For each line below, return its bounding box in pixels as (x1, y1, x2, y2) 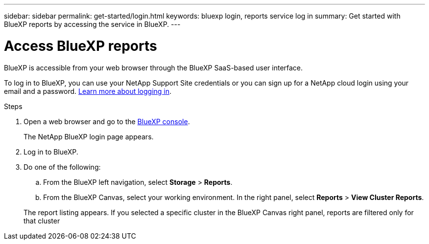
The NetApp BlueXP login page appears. (24, 132, 154, 141)
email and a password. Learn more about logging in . (4, 87, 172, 95)
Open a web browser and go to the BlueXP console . (24, 117, 190, 126)
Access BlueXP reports (4, 37, 157, 54)
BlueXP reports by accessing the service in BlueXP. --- (4, 20, 181, 28)
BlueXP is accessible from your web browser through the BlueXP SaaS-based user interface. (4, 63, 303, 72)
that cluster (24, 216, 60, 225)
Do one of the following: (24, 162, 101, 171)
